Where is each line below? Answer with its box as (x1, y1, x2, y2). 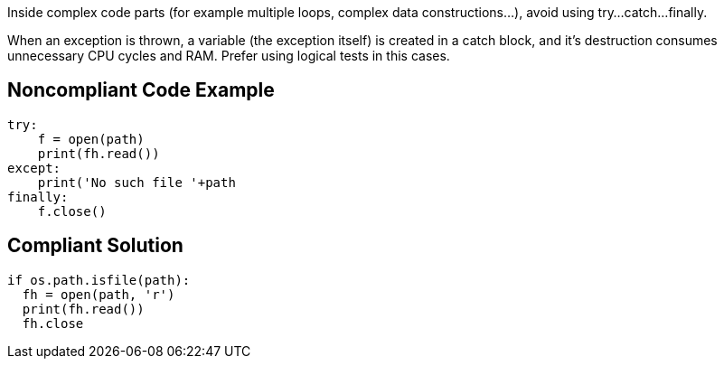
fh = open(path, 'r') (22, 286, 175, 302)
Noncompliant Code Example (7, 79, 275, 102)
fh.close (22, 315, 84, 331)
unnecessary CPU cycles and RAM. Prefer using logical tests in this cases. (7, 48, 450, 63)
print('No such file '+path (37, 174, 236, 190)
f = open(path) (37, 131, 145, 146)
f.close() (37, 203, 107, 219)
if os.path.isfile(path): (7, 272, 191, 287)
